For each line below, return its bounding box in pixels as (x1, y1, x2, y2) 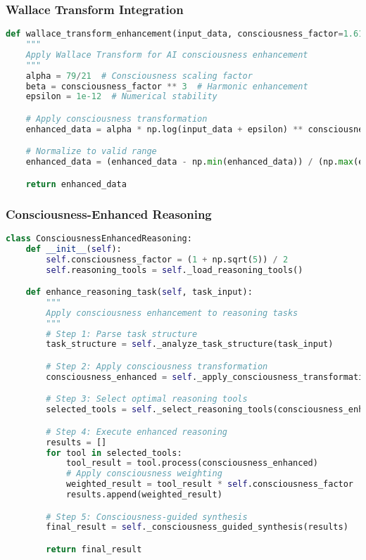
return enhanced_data (25, 179, 127, 189)
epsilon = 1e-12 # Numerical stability (25, 91, 217, 102)
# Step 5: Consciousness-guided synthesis (46, 511, 248, 522)
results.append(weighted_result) (65, 490, 222, 500)
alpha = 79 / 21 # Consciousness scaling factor (25, 70, 253, 81)
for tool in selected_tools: (46, 447, 182, 458)
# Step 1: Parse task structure (46, 329, 198, 339)
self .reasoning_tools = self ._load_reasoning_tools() (46, 265, 303, 275)
